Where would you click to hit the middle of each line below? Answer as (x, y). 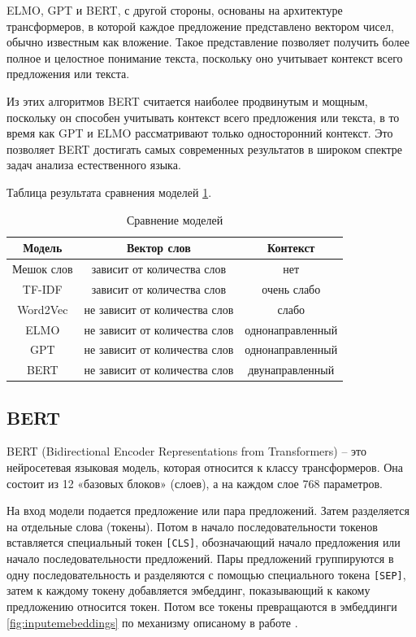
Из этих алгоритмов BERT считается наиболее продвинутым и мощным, (187, 100)
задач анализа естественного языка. (94, 165)
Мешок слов (43, 268)
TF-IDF (42, 288)
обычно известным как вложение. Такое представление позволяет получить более (208, 42)
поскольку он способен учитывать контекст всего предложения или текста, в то (203, 117)
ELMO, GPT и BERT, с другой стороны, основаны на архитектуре (175, 10)
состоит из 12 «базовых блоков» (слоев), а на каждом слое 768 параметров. (195, 483)
